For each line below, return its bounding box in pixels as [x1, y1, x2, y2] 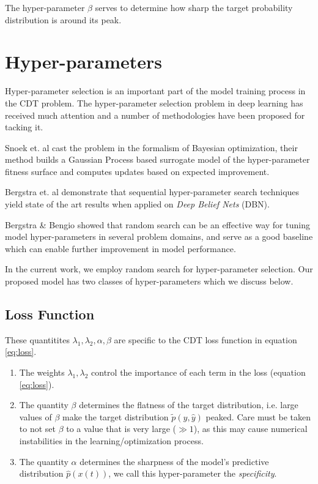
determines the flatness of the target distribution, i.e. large [79, 398, 298, 411]
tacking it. [5, 121, 43, 133]
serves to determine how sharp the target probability [95, 1, 293, 13]
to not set [19, 422, 56, 435]
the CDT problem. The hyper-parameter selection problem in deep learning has [5, 96, 303, 109]
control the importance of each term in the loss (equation [91, 366, 306, 379]
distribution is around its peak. [5, 13, 122, 26]
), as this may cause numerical [193, 422, 308, 435]
